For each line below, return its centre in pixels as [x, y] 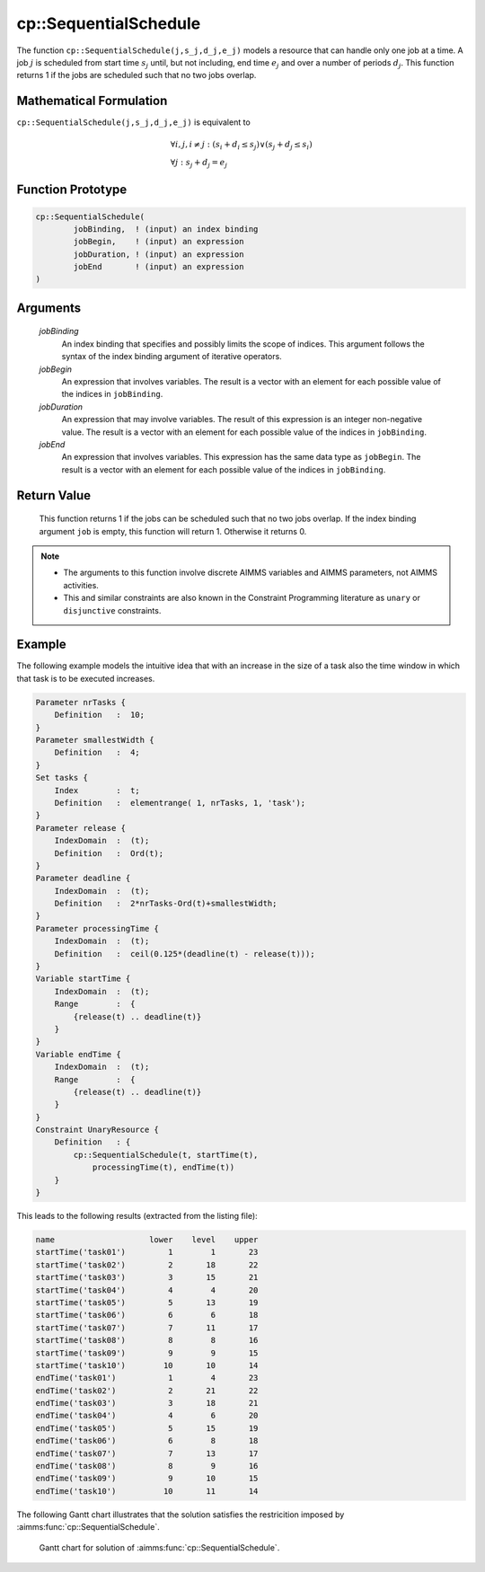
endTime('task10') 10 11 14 [147, 1491]
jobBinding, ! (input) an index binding [166, 229]
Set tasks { [62, 778]
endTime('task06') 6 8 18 [147, 1441]
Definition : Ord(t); [109, 853]
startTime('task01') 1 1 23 [147, 1252]
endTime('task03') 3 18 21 [147, 1403]
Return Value [54, 495]
